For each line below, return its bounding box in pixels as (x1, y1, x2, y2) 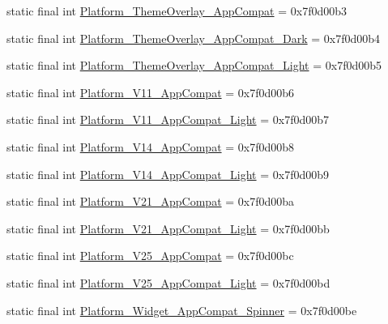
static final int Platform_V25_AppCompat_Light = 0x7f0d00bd (6, 274, 330, 291)
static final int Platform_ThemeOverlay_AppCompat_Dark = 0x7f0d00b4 (6, 29, 381, 46)
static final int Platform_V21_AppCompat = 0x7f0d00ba (6, 193, 295, 210)
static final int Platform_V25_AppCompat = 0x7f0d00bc (6, 247, 294, 264)
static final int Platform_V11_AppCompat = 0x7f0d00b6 (6, 83, 295, 100)
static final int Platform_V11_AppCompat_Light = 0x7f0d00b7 (6, 111, 330, 128)
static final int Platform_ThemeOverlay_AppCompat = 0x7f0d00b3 (6, 2, 347, 19)
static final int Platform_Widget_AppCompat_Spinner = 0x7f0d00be (6, 301, 357, 318)
